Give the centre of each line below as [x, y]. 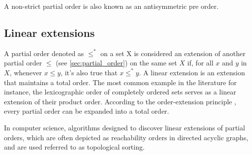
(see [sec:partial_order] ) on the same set [116, 63]
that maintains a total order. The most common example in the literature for [120, 82]
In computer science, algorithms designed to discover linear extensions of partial [125, 127]
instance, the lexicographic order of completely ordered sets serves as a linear [120, 92]
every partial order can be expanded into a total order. [87, 111]
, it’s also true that [89, 72]
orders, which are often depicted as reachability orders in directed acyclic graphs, [126, 137]
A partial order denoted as [44, 53]
